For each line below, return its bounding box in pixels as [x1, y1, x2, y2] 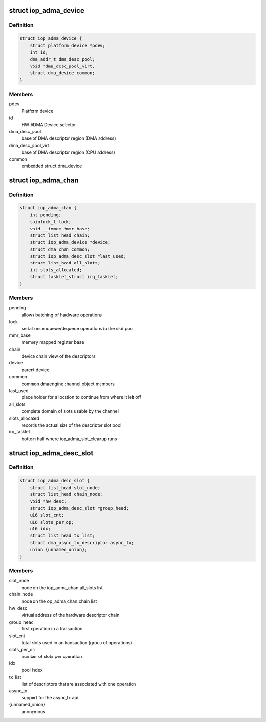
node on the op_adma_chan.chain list [21, 598, 97, 604]
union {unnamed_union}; [30, 547, 87, 553]
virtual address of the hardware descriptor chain [21, 612, 120, 618]
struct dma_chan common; [30, 246, 90, 252]
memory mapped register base [21, 339, 84, 345]
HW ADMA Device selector [21, 122, 76, 128]
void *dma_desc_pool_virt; [30, 63, 96, 69]
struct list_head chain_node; [30, 492, 103, 497]
